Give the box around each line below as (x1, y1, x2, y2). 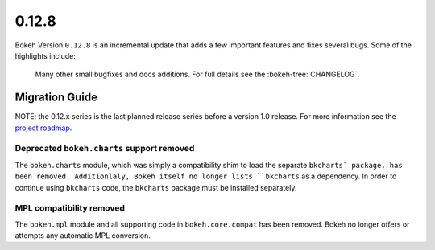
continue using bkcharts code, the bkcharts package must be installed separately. (14, 182, 297, 192)
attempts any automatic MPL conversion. (14, 231, 151, 240)
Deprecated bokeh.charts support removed (14, 143, 195, 154)
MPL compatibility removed (14, 203, 125, 214)
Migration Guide (14, 91, 98, 105)
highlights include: (14, 51, 77, 60)
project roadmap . (14, 123, 72, 133)
